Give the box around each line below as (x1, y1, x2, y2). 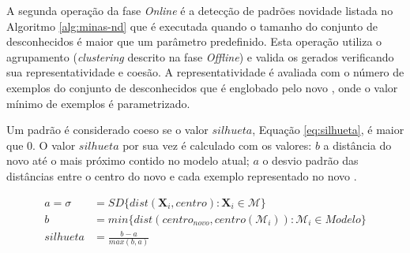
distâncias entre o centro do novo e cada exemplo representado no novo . (6, 167, 357, 184)
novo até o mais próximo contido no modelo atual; (6, 152, 250, 169)
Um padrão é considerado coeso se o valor (6, 121, 209, 138)
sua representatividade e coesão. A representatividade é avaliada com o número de (6, 64, 404, 80)
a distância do (323, 136, 392, 153)
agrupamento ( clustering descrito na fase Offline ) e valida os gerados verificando (6, 48, 394, 65)
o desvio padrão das (262, 152, 359, 169)
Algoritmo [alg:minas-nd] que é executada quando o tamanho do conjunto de (6, 17, 378, 34)
